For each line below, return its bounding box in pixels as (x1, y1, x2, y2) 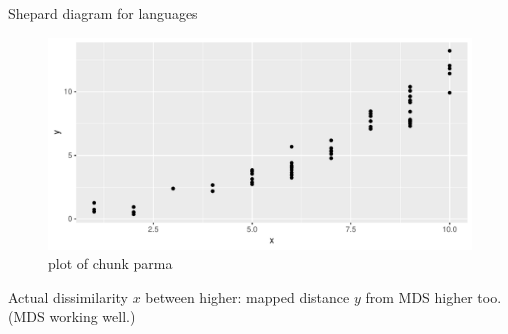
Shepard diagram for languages (8, 3, 198, 23)
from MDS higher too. (365, 286, 502, 307)
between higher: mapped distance (145, 286, 350, 307)
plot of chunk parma (48, 253, 173, 274)
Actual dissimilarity (8, 286, 128, 307)
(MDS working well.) (8, 306, 136, 327)
